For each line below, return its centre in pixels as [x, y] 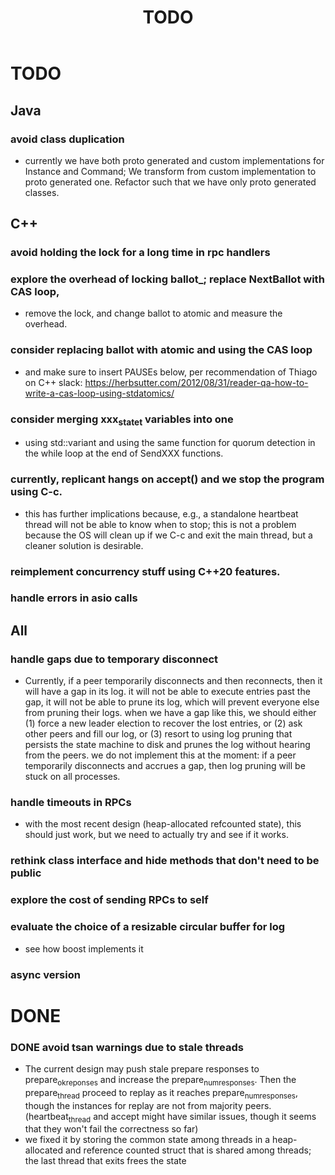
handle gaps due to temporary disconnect [114, 659]
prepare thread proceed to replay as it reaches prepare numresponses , [161, 1093]
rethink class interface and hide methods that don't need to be [165, 861]
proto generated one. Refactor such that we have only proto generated [170, 182]
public [26, 873]
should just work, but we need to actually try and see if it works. [156, 835]
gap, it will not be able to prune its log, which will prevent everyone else [172, 702]
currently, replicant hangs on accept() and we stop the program [167, 479]
